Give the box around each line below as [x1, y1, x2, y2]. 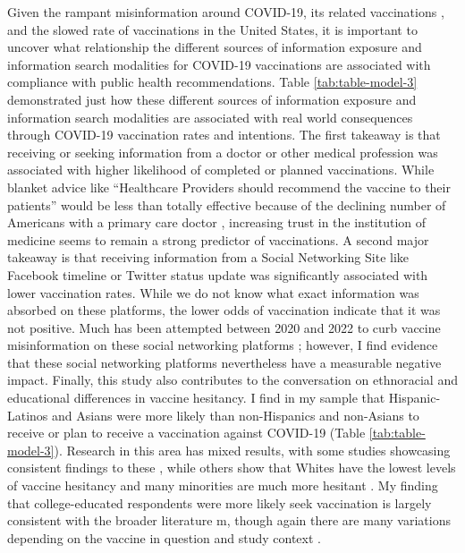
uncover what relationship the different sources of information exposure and [7, 38, 422, 56]
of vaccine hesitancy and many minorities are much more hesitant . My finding [7, 476, 438, 495]
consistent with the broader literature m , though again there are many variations [7, 511, 451, 530]
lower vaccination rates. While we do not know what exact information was [7, 283, 419, 302]
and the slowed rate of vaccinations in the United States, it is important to [7, 20, 418, 38]
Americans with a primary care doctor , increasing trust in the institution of [7, 213, 427, 232]
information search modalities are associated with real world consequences [7, 107, 413, 126]
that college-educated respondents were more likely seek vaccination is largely [7, 493, 432, 512]
